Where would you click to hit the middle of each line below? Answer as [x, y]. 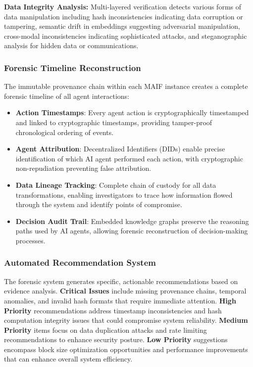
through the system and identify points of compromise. [99, 204]
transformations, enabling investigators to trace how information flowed [124, 194]
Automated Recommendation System [80, 262]
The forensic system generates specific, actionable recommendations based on [121, 281]
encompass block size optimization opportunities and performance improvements [126, 349]
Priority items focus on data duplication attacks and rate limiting [105, 330]
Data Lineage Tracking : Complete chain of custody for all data [116, 184]
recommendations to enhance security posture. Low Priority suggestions [116, 339]
